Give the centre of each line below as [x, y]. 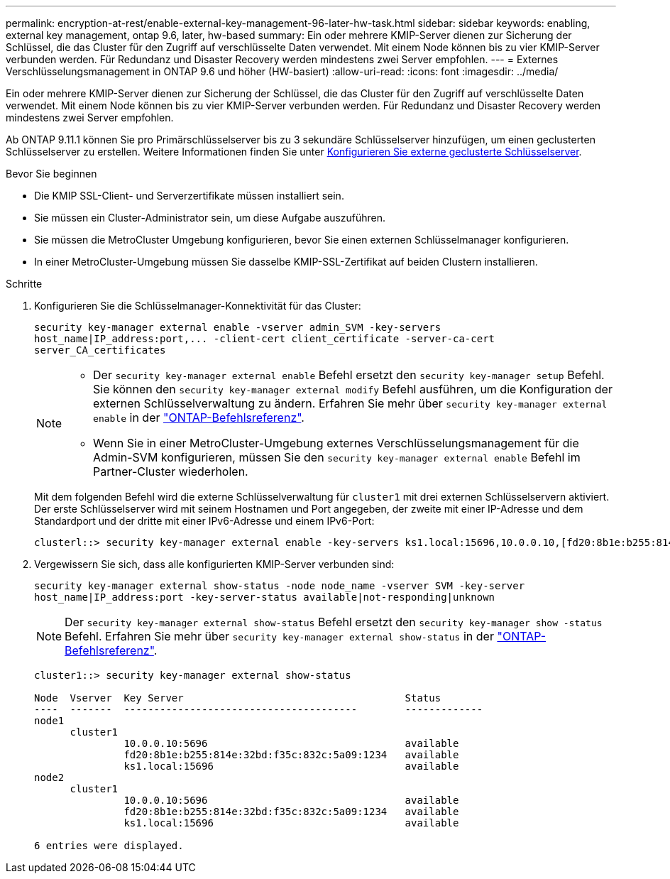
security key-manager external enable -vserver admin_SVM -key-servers [238, 327]
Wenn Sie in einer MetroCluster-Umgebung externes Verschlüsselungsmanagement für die [336, 443]
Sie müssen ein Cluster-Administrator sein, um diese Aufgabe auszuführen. [210, 218]
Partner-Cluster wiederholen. [171, 471]
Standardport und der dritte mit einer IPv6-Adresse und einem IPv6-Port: [204, 521]
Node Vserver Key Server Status [238, 698]
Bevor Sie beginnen [51, 174]
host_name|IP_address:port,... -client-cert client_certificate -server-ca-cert [265, 339]
